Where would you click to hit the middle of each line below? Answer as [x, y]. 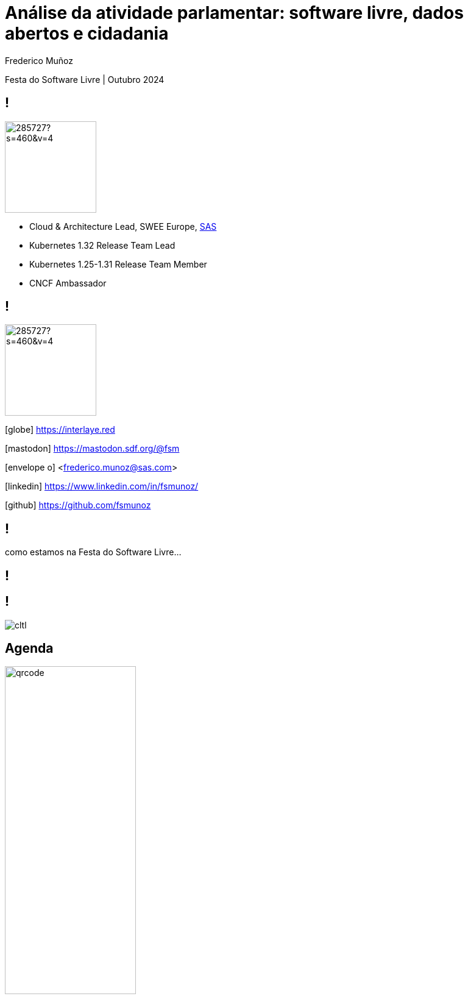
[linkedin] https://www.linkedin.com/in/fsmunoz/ [102, 486]
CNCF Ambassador [68, 283]
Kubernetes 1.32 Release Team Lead [102, 245]
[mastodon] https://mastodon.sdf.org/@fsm [92, 449]
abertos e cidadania [87, 34]
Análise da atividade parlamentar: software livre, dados [234, 13]
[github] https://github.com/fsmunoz [78, 505]
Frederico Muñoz [39, 60]
